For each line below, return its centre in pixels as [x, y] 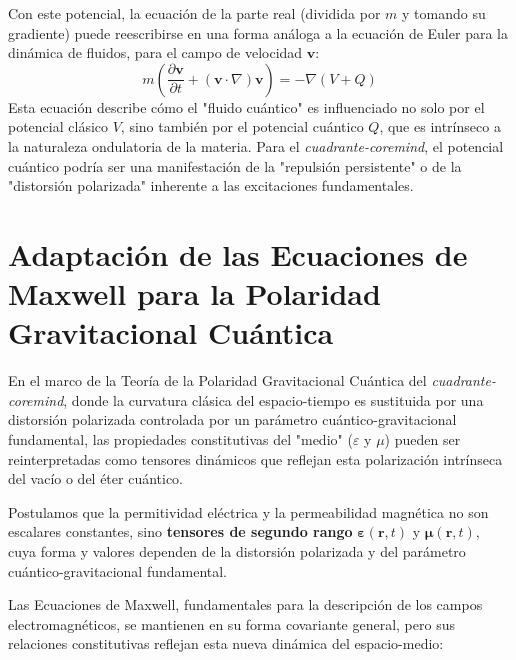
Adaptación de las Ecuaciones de [238, 253]
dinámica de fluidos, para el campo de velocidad [155, 52]
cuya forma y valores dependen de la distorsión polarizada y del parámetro [237, 551]
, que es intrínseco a [440, 126]
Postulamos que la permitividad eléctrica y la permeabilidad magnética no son [248, 511]
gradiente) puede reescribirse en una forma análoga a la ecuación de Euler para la [258, 32]
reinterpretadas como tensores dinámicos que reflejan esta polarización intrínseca [255, 458]
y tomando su [444, 13]
